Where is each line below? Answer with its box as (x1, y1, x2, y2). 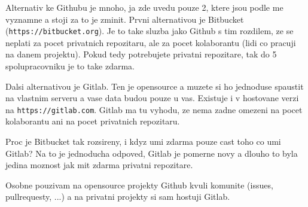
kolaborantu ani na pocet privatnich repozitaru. (5, 115, 180, 127)
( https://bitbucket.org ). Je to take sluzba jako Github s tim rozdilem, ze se (5, 25, 294, 37)
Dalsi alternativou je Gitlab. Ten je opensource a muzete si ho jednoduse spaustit (5, 80, 304, 92)
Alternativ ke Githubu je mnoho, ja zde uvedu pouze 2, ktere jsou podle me (5, 1, 283, 13)
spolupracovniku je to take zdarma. (5, 60, 135, 72)
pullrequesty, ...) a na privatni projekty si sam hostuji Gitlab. (5, 190, 230, 203)
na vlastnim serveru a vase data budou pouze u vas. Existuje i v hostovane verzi (5, 92, 299, 104)
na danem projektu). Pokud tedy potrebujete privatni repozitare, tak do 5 (5, 48, 277, 60)
